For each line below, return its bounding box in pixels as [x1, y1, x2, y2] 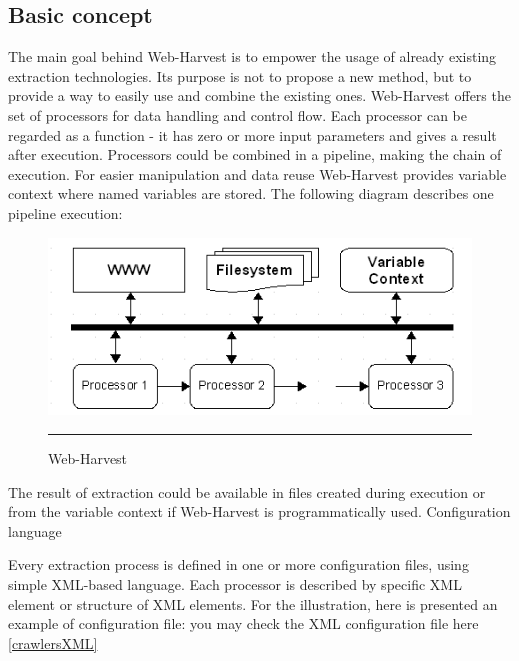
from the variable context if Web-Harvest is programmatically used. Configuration [8, 501, 511, 522]
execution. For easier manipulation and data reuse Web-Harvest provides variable [8, 163, 507, 184]
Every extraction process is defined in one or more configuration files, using [8, 554, 469, 575]
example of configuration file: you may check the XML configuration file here [8, 613, 479, 634]
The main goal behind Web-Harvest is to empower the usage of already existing [8, 46, 497, 67]
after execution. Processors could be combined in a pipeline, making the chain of [8, 144, 502, 165]
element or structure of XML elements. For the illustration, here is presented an [8, 593, 498, 614]
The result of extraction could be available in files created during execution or [8, 481, 486, 502]
